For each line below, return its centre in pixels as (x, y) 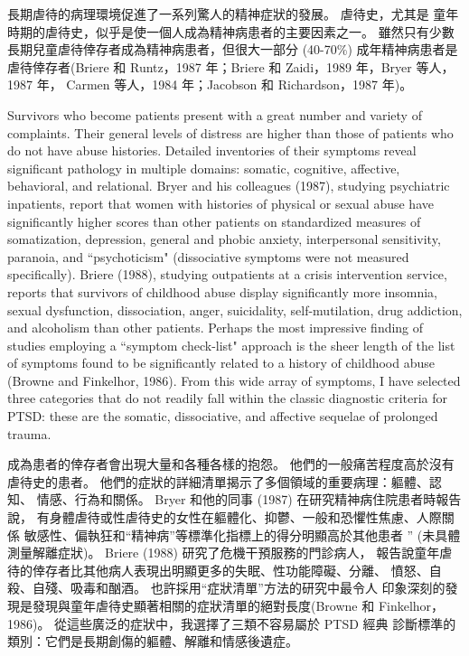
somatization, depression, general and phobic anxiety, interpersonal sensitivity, (224, 239)
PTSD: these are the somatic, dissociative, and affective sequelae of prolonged (223, 416)
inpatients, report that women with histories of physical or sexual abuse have (220, 203)
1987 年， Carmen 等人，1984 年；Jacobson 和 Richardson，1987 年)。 (210, 84)
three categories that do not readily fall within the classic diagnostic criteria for (228, 398)
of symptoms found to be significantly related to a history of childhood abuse (221, 363)
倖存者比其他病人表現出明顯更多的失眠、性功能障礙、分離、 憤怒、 (230, 570)
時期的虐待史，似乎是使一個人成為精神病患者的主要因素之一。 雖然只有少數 (231, 31)
